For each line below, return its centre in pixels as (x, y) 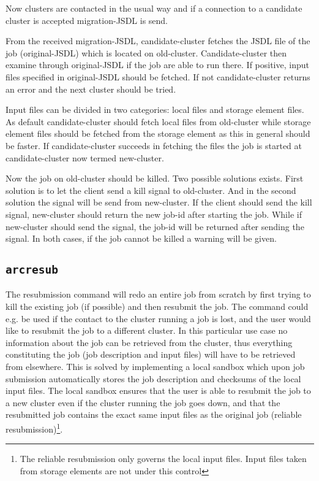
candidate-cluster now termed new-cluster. (85, 157)
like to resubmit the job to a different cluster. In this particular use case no (147, 330)
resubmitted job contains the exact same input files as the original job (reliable (154, 414)
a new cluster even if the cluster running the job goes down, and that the (143, 402)
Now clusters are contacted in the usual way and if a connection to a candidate (154, 8)
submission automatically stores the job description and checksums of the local (153, 378)
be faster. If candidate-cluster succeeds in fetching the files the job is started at (154, 145)
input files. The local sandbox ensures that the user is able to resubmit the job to (158, 391)
